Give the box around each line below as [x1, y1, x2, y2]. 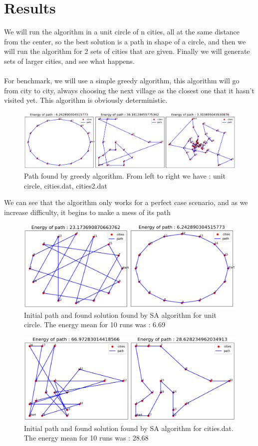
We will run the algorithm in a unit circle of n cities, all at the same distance [4, 26, 240, 37]
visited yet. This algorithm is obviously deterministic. [4, 95, 168, 105]
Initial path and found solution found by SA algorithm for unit [24, 309, 217, 320]
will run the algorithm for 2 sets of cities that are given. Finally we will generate [4, 46, 250, 56]
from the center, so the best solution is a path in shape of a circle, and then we [4, 36, 246, 46]
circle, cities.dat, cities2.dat [24, 180, 107, 191]
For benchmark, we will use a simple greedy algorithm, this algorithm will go [4, 75, 240, 86]
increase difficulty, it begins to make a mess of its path [4, 207, 171, 217]
